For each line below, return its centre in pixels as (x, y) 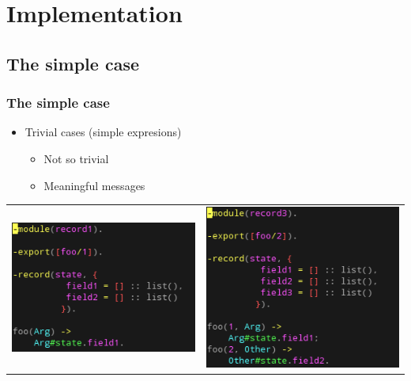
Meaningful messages (94, 185)
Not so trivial (76, 158)
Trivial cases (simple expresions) (103, 132)
